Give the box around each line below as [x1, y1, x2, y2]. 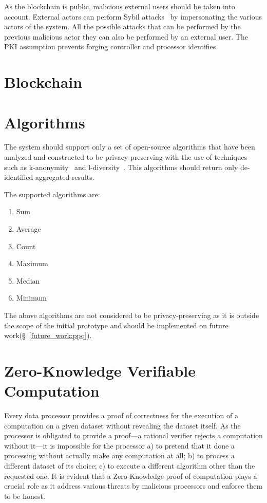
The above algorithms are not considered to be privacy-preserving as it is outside [4, 310, 259, 320]
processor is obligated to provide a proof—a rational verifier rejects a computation [4, 430, 263, 441]
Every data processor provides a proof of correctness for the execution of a [4, 410, 238, 421]
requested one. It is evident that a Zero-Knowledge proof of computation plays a [4, 470, 257, 481]
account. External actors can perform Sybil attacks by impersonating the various [4, 11, 262, 22]
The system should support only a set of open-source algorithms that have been [4, 141, 255, 152]
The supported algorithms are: [4, 189, 100, 199]
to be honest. [4, 490, 45, 501]
